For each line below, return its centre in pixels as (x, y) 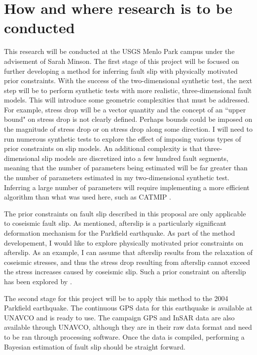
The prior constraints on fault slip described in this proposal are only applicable (125, 213)
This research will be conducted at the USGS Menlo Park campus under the (119, 51)
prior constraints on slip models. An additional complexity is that (103, 148)
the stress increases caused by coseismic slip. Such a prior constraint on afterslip (125, 272)
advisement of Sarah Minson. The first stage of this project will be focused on (122, 61)
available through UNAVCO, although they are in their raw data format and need (128, 327)
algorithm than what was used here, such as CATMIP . (88, 197)
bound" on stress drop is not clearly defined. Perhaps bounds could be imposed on (128, 119)
